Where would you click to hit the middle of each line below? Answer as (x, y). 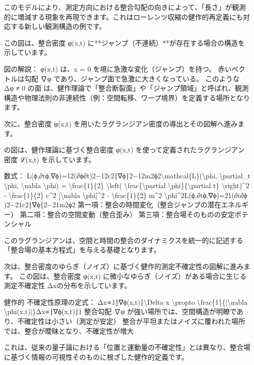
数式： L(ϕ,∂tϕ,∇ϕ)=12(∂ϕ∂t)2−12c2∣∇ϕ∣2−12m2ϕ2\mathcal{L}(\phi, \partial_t (127, 176)
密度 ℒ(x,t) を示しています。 (50, 159)
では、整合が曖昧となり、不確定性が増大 (69, 330)
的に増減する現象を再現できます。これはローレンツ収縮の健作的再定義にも (124, 16)
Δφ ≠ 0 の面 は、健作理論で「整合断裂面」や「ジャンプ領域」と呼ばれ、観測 (127, 88)
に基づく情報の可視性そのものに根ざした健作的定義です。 (96, 356)
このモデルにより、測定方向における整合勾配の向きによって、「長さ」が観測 (125, 7)
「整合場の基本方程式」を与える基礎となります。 (82, 250)
